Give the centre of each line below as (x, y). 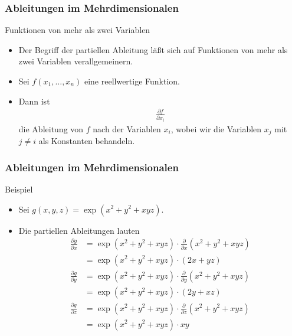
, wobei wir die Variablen (216, 128)
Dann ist (34, 101)
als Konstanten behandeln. (87, 141)
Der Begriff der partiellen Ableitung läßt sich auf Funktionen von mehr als (153, 49)
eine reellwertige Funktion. (132, 81)
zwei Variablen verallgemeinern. (76, 61)
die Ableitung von (51, 128)
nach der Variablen (127, 128)
